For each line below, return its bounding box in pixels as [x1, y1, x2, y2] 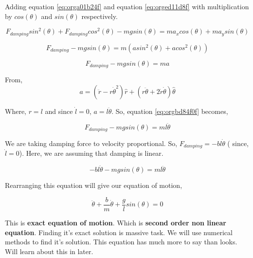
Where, [5, 106, 26, 116]
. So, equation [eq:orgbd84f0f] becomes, [111, 106, 228, 116]
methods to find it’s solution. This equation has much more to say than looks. [5, 237, 237, 247]
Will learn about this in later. [5, 246, 93, 256]
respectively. [81, 11, 118, 21]
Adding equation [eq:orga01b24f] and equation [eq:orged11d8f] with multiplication [5, 1, 249, 11]
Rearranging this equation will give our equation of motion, [5, 180, 182, 190]
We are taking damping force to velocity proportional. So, [5, 138, 178, 148]
